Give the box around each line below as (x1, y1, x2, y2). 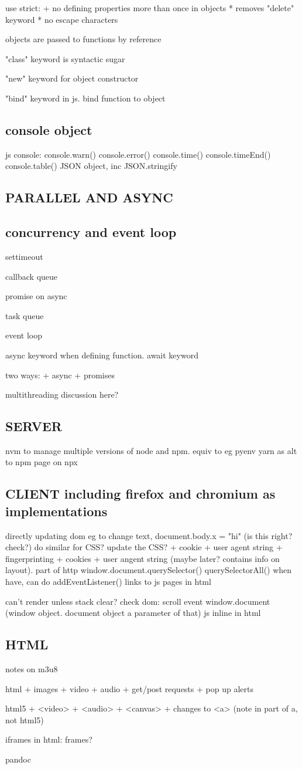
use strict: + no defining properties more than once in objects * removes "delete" (5, 2, 294, 13)
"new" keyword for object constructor (5, 72, 139, 84)
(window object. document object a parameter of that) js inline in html (5, 607, 261, 619)
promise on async (5, 290, 67, 302)
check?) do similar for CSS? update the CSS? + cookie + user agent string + (5, 541, 283, 553)
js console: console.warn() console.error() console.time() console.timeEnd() (5, 148, 271, 160)
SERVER (5, 417, 62, 435)
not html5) (5, 713, 44, 726)
